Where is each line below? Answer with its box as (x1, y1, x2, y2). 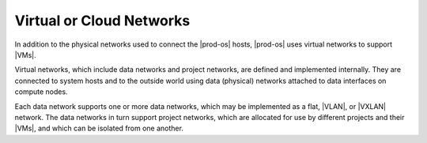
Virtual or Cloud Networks (14, 12, 191, 29)
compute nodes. (14, 87, 68, 96)
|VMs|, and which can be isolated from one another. (14, 123, 183, 134)
